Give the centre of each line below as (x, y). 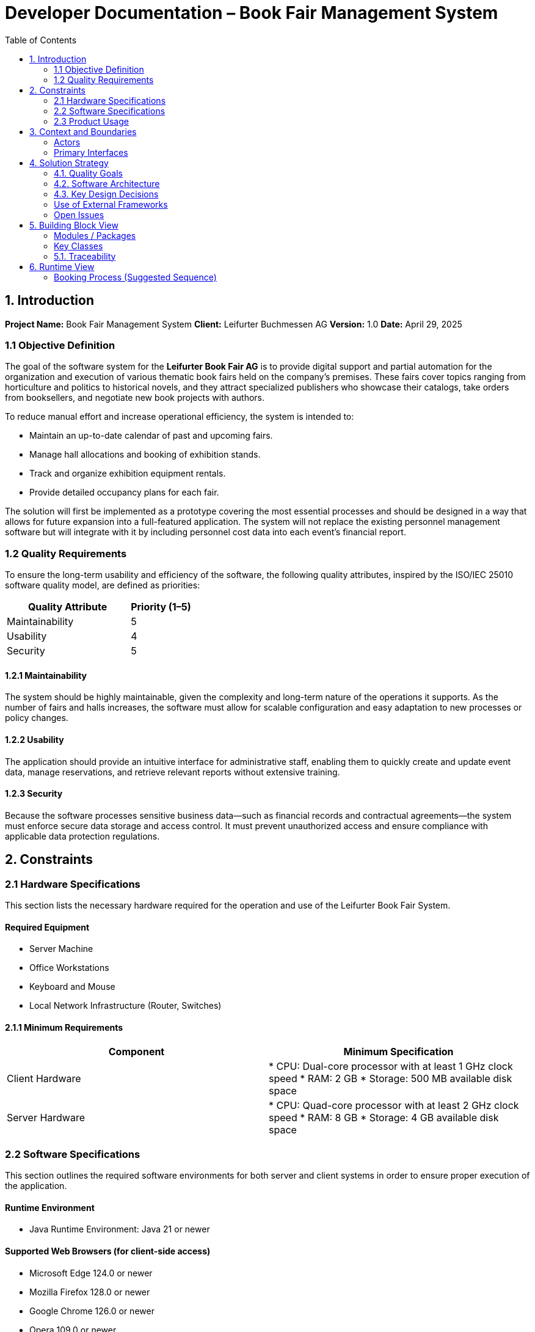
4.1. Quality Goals (88, 173)
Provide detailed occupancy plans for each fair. (124, 492)
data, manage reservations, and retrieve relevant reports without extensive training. (173, 772)
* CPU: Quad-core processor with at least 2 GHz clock (394, 1106)
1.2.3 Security (34, 794)
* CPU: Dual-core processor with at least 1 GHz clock (391, 1067)
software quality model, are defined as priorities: (103, 585)
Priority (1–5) (161, 607)
